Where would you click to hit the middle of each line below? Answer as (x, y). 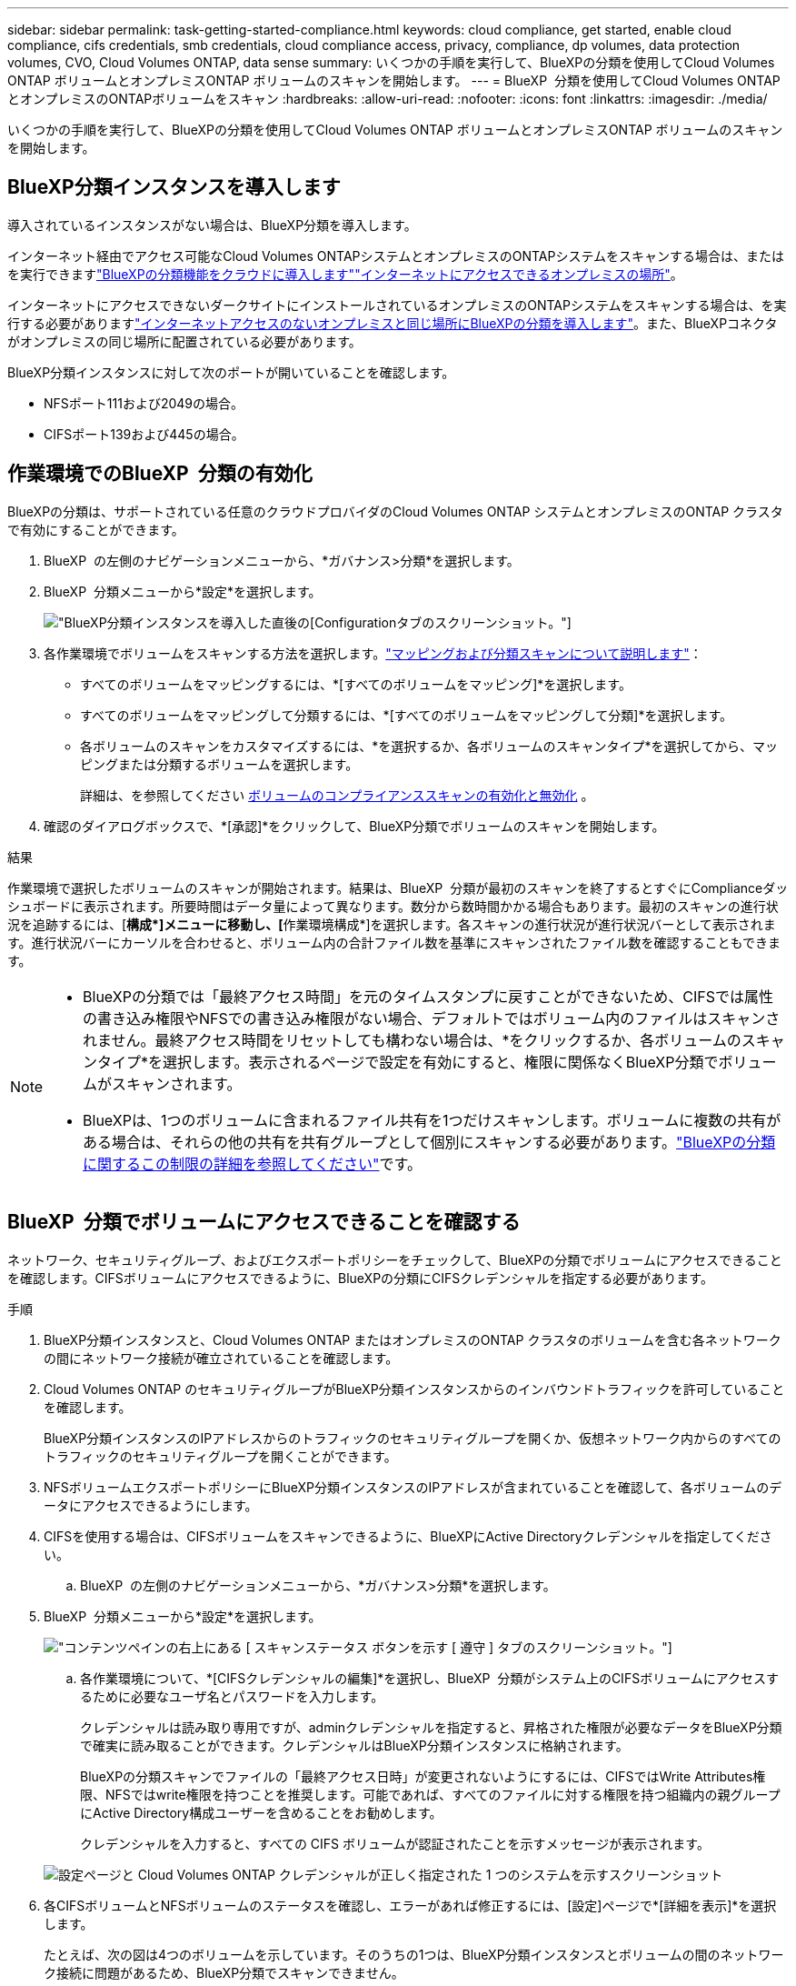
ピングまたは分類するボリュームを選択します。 (219, 764)
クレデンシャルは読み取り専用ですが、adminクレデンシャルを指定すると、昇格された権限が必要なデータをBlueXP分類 (431, 1727)
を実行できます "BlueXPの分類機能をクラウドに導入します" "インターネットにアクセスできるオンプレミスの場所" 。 (345, 274)
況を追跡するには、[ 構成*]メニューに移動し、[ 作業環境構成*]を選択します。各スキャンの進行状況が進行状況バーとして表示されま (392, 924)
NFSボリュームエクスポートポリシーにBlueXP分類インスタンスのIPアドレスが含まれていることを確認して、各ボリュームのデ (413, 1487)
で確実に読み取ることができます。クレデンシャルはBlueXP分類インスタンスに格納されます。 (354, 1745)
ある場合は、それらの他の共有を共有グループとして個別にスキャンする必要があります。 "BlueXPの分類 (429, 1142)
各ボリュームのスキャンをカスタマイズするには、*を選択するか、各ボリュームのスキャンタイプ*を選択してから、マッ (429, 746)
